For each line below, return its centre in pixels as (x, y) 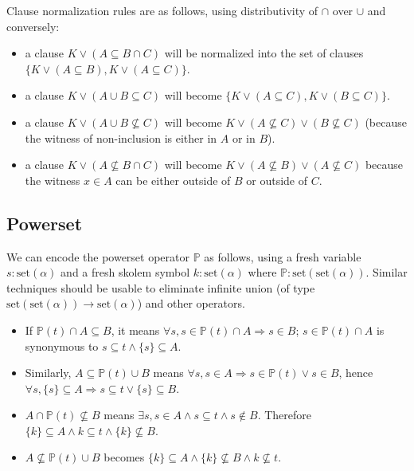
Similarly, (48, 373)
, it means (135, 330)
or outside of (277, 180)
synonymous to (62, 345)
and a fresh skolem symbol (125, 272)
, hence (356, 373)
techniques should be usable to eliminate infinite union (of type (161, 287)
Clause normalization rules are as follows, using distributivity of (162, 10)
